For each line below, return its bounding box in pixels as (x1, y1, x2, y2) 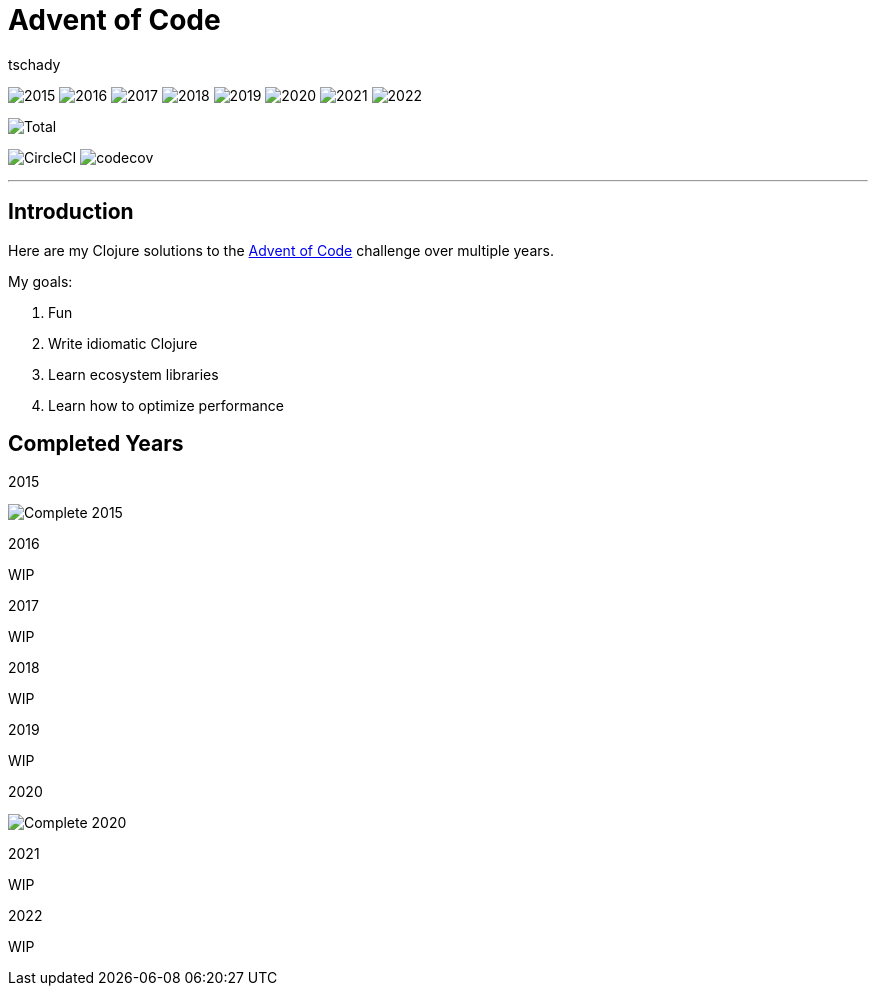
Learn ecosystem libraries (48, 365, 219, 383)
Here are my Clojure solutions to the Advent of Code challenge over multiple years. (8, 241, 554, 259)
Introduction (8, 199, 134, 225)
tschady (8, 55, 61, 73)
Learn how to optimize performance (48, 396, 285, 414)
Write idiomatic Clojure (48, 334, 198, 352)
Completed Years (8, 431, 184, 457)
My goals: (8, 272, 73, 290)
